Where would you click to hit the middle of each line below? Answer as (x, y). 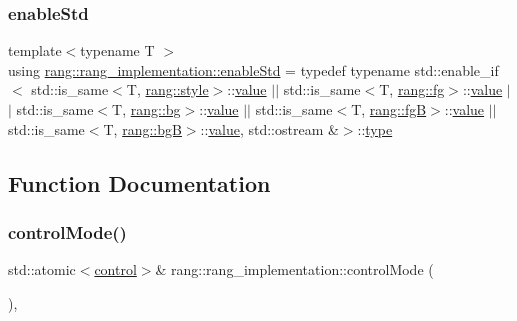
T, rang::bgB (142, 128)
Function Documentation (139, 182)
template (35, 50)
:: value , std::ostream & (269, 128)
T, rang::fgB (389, 109)
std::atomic (42, 269)
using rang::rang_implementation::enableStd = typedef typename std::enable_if (253, 69)
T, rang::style (167, 89)
